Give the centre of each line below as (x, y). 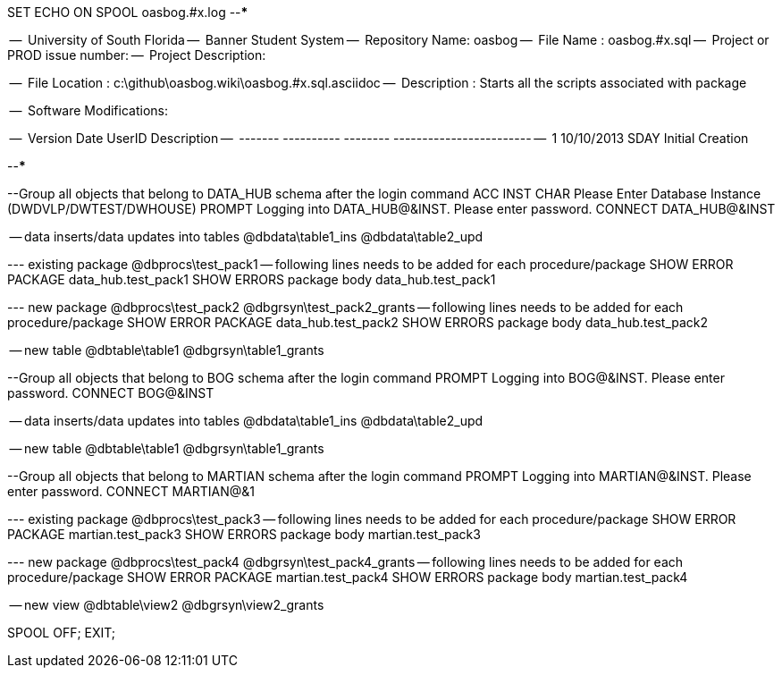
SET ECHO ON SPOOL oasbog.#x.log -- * (128, 12)
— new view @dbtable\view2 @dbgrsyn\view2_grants (167, 605)
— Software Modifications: (88, 110)
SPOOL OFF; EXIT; (62, 633)
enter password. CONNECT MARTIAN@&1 (131, 491)
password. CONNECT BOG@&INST (111, 393)
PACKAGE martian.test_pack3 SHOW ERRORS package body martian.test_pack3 (244, 534)
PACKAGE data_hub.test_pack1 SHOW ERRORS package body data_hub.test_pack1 (252, 279)
